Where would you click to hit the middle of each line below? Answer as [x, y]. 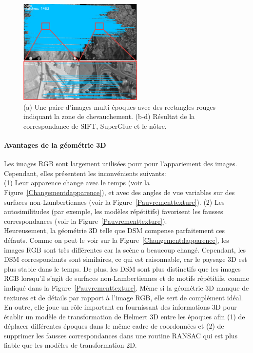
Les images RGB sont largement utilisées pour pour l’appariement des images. [121, 164]
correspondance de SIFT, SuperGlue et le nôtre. [95, 126]
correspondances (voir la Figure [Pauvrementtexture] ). [86, 221]
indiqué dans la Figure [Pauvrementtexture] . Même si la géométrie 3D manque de [126, 287]
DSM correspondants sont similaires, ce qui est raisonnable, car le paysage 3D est [126, 259]
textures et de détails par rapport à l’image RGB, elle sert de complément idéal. [124, 297]
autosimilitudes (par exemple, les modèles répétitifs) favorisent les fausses [114, 211]
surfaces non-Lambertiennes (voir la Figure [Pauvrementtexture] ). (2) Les [114, 202]
